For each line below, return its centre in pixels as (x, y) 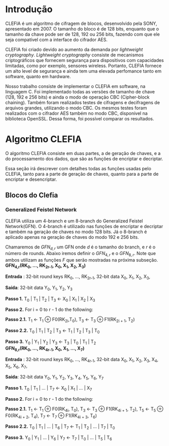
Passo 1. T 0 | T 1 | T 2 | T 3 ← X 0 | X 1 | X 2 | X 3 (50, 299)
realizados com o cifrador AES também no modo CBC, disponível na (77, 113)
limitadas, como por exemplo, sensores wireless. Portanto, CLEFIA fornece (83, 66)
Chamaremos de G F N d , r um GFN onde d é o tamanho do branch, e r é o (80, 247)
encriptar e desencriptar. (31, 179)
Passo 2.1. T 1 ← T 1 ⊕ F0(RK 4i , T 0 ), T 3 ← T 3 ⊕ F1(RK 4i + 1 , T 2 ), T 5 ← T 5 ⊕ (84, 409)
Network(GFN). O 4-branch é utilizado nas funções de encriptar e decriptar (84, 226)
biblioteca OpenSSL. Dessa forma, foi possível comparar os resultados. (80, 118)
